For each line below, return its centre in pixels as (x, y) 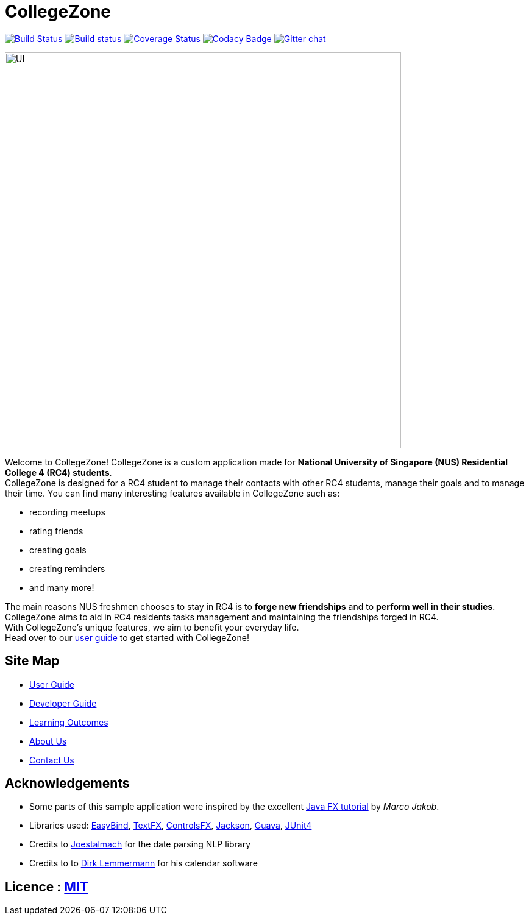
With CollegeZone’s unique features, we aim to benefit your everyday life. (152, 627)
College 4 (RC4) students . (59, 472)
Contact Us (52, 760)
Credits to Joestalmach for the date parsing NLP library (140, 844)
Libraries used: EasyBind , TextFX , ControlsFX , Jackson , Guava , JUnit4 (171, 826)
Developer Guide (63, 703)
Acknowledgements (67, 784)
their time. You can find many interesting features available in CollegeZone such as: (172, 493)
